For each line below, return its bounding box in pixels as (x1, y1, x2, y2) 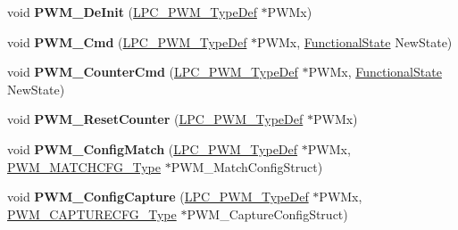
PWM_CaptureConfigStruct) (187, 204, 348, 223)
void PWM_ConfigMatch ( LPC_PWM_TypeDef (7, 139, 298, 158)
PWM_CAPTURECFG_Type (7, 204, 177, 223)
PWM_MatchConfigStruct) (171, 157, 323, 176)
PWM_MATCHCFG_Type (7, 157, 162, 176)
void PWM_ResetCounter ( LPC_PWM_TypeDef (7, 110, 304, 128)
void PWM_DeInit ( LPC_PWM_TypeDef (7, 3, 257, 21)
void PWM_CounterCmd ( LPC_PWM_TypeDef (7, 62, 298, 81)
